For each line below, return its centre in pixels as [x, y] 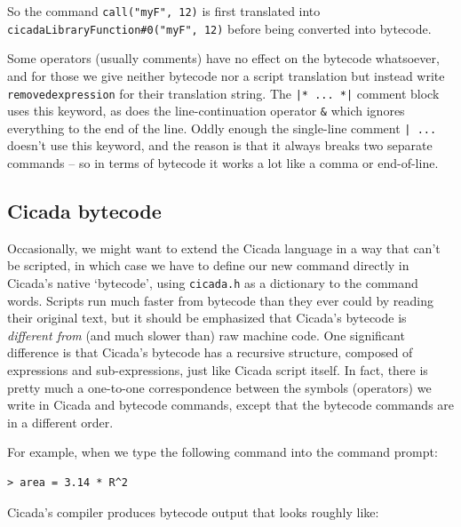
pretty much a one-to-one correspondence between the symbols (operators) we [219, 387]
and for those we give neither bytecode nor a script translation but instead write [226, 75]
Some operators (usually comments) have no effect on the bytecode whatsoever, [223, 58]
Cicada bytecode [84, 211]
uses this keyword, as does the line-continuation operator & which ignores [206, 111]
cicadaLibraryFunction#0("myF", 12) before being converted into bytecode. [219, 28]
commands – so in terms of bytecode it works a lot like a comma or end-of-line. [223, 163]
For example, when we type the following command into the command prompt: [223, 452]
